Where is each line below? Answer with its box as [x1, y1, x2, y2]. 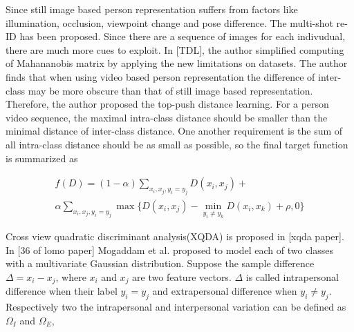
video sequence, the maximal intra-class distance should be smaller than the [6, 110, 328, 124]
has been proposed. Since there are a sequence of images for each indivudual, [19, 29, 346, 43]
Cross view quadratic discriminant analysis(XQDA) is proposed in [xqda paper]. [6, 229, 344, 244]
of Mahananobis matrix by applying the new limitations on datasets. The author [6, 56, 348, 70]
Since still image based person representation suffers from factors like [6, 2, 298, 16]
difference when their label [6, 284, 118, 298]
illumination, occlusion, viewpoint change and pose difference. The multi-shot [6, 15, 333, 30]
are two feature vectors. [132, 269, 232, 284]
